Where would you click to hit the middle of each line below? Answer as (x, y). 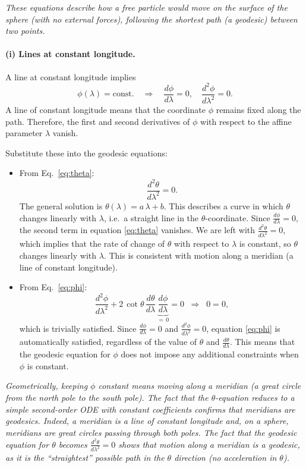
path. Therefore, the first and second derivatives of (98, 121)
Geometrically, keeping (47, 386)
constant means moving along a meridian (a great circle (200, 386)
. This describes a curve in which (223, 205)
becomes (73, 444)
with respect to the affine (246, 121)
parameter (24, 133)
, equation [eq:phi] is (243, 328)
